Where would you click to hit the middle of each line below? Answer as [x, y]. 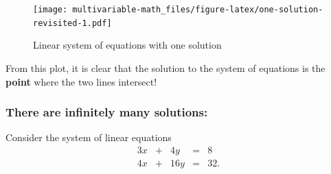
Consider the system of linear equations [89, 137]
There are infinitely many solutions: [107, 112]
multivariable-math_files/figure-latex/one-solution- [198, 10]
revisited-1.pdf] [72, 23]
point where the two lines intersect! [81, 81]
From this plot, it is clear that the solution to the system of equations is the [165, 67]
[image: [50, 10]
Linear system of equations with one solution [127, 45]
